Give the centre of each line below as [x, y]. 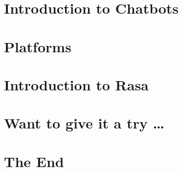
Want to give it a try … [84, 123]
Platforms [38, 46]
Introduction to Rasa [76, 84]
